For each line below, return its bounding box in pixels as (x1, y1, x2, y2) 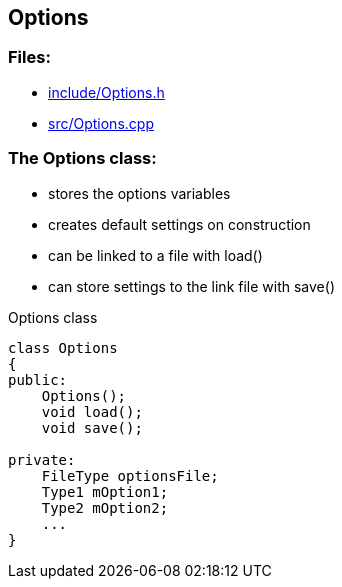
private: (8, 451, 76, 468)
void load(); (41, 403, 143, 420)
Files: (8, 47, 51, 68)
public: (8, 371, 68, 388)
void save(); (41, 419, 143, 436)
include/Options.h (48, 83, 165, 101)
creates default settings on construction (48, 215, 311, 233)
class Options (8, 339, 118, 356)
